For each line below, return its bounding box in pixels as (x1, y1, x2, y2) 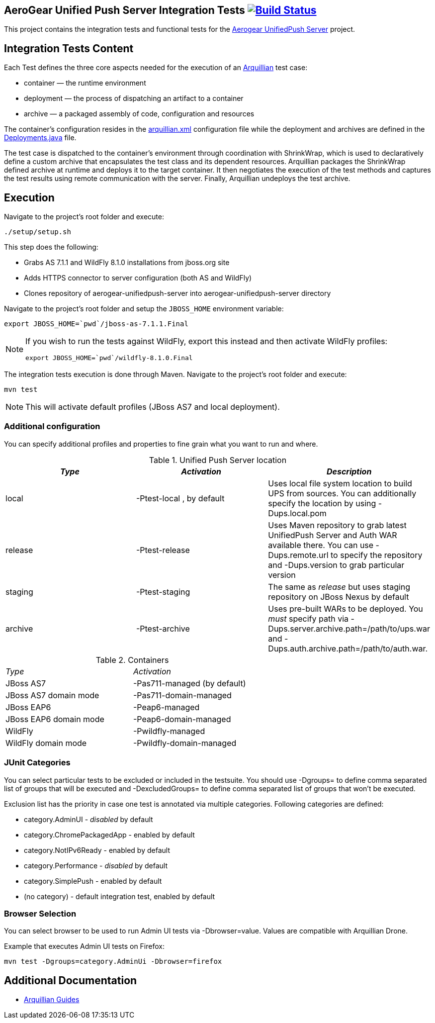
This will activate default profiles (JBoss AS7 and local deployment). (25, 402, 280, 412)
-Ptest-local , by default (136, 493, 225, 503)
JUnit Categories (4, 757, 71, 768)
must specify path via (268, 613, 349, 624)
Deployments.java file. (4, 133, 77, 142)
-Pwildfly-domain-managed (133, 738, 237, 748)
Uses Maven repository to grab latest (268, 520, 407, 530)
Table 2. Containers (95, 654, 169, 665)
